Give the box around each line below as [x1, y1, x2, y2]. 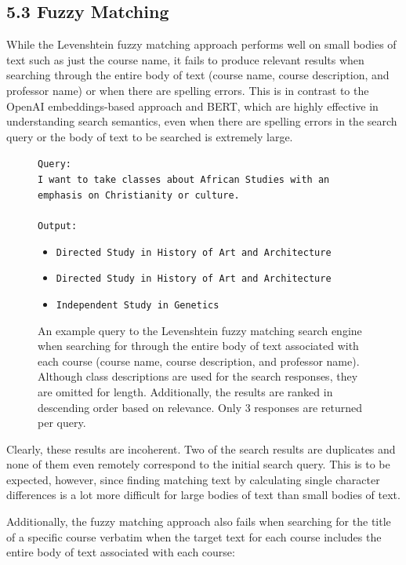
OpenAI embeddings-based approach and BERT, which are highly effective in [6, 97, 379, 114]
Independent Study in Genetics [56, 299, 219, 311]
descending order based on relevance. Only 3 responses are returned [38, 399, 363, 415]
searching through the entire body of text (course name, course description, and [6, 67, 390, 83]
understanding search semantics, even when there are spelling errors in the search [6, 113, 397, 129]
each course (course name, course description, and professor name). [38, 352, 360, 369]
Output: [38, 220, 78, 231]
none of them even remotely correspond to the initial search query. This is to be [6, 456, 390, 472]
